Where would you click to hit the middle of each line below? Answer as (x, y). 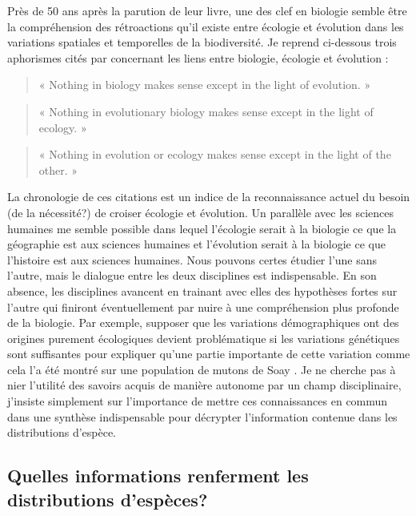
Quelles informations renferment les (158, 476)
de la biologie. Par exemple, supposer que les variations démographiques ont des (203, 322)
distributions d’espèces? (108, 499)
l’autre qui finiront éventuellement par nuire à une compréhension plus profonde (203, 306)
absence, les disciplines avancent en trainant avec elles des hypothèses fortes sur (202, 290)
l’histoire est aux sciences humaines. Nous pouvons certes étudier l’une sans (192, 259)
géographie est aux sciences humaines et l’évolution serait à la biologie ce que (196, 244)
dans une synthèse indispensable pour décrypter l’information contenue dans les (202, 416)
